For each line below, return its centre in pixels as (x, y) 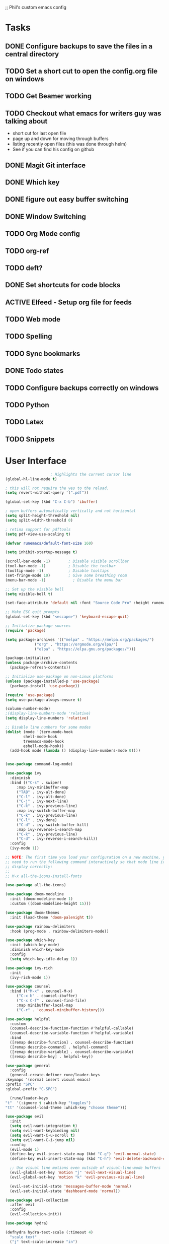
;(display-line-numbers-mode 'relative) (48, 713)
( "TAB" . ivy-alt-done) (41, 792)
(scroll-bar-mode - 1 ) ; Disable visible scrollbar (67, 561)
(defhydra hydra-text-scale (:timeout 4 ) (49, 1232)
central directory (32, 54)
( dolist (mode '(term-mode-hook (39, 732)
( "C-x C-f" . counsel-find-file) (51, 1001)
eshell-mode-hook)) (44, 746)
